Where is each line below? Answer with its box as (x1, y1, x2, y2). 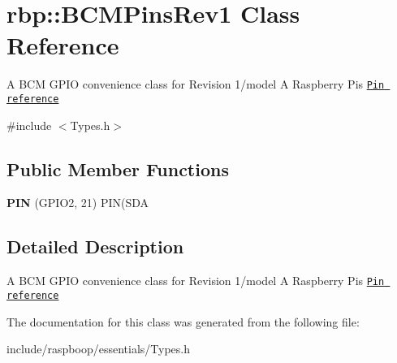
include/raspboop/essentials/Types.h (6, 340, 191, 357)
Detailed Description (6, 234, 184, 259)
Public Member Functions (6, 156, 229, 181)
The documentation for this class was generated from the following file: (6, 313, 360, 330)
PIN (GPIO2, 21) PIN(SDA (6, 194, 149, 211)
